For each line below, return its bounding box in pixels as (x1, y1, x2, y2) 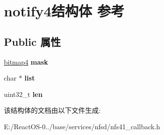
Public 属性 (4, 34, 61, 49)
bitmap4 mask (4, 56, 48, 67)
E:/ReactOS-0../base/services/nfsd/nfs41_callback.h (4, 121, 160, 131)
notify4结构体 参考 (4, 1, 125, 21)
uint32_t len (4, 89, 43, 99)
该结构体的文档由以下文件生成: (4, 105, 101, 115)
